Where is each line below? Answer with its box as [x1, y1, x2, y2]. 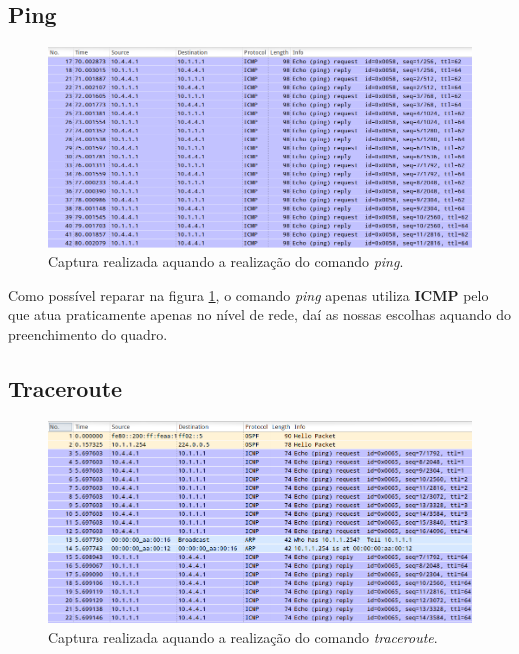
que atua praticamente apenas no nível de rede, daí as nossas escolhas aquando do [8, 304, 512, 325]
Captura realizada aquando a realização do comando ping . [48, 251, 404, 272]
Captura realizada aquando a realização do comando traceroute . [48, 626, 438, 647]
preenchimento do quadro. [8, 323, 168, 344]
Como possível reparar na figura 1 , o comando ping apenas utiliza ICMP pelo [8, 284, 489, 305]
